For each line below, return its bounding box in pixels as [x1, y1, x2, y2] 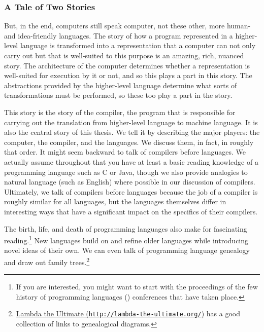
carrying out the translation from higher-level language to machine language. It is [4, 117, 258, 127]
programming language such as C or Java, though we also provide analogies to [4, 166, 248, 177]
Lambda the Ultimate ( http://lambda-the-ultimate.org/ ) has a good [16, 308, 240, 319]
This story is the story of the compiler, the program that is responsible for [4, 106, 236, 117]
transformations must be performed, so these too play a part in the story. [4, 90, 233, 100]
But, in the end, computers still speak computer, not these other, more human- [4, 20, 251, 31]
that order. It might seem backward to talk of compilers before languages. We [4, 146, 246, 157]
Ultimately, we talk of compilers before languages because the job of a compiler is [4, 186, 258, 197]
